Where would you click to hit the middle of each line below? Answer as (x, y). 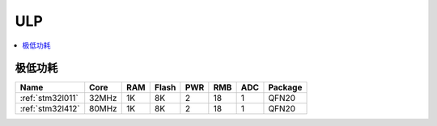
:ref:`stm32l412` (50, 109)
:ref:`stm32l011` (49, 99)
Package (285, 87)
